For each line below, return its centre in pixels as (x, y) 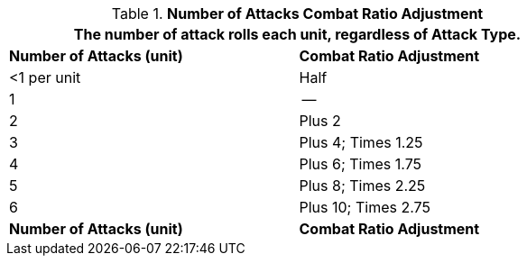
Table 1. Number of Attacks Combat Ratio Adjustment (297, 14)
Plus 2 (320, 121)
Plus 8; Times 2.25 (362, 186)
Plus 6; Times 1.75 (361, 164)
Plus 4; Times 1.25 (361, 142)
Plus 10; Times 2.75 (365, 207)
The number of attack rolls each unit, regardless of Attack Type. (297, 34)
